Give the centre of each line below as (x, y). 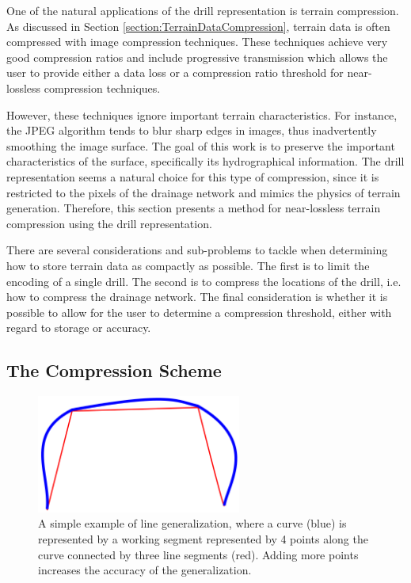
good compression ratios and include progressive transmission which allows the (197, 57)
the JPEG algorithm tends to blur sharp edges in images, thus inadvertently (192, 130)
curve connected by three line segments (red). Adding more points (198, 554)
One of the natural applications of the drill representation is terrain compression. (203, 10)
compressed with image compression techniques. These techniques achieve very (197, 42)
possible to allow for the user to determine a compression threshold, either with (199, 312)
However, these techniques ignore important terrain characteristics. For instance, (202, 114)
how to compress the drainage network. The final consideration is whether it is (197, 297)
